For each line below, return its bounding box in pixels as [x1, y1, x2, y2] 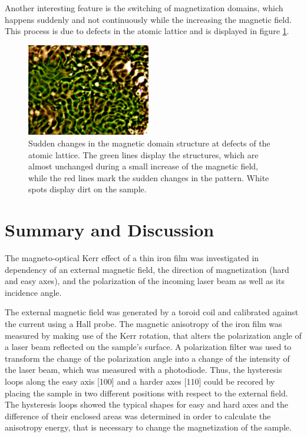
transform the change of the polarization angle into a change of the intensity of [5, 352, 290, 364]
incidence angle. [5, 286, 62, 298]
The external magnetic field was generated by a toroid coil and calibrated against [5, 306, 299, 318]
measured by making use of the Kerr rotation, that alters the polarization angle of [5, 329, 302, 341]
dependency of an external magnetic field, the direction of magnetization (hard [5, 263, 289, 275]
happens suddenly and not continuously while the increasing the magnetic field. [5, 13, 292, 25]
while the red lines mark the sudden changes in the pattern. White [28, 171, 269, 184]
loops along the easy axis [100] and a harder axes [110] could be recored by [5, 375, 275, 388]
